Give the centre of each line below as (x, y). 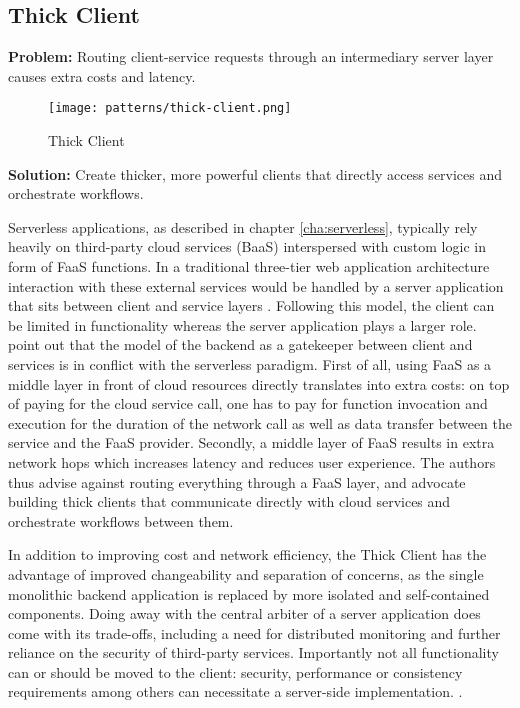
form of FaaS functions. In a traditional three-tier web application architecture (249, 266)
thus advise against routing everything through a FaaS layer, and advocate (237, 481)
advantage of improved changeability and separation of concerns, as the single (246, 573)
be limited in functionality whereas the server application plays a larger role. (242, 324)
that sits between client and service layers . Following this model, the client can (251, 305)
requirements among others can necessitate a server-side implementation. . (235, 691)
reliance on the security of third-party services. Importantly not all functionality (253, 652)
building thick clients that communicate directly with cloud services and (229, 501)
